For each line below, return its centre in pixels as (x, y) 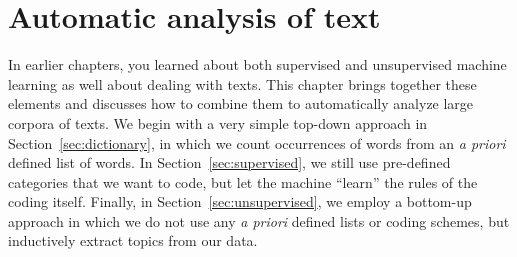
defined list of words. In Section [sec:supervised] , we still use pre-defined (229, 162)
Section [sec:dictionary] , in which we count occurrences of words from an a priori (257, 142)
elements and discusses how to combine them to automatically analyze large (241, 103)
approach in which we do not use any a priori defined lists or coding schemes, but (259, 220)
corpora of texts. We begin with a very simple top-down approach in (218, 122)
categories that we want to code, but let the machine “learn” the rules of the (243, 181)
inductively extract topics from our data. (133, 240)
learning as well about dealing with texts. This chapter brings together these (242, 83)
